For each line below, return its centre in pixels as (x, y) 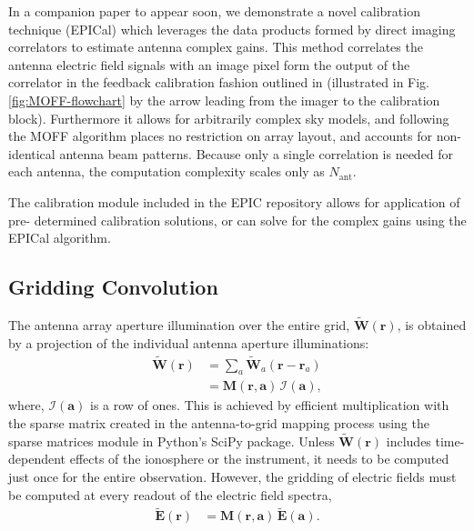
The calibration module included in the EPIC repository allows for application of (234, 201)
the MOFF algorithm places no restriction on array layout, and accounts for (220, 136)
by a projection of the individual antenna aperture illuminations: (189, 342)
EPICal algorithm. (60, 238)
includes (408, 441)
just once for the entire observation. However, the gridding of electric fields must (232, 476)
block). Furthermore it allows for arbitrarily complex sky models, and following (229, 118)
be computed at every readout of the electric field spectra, (170, 494)
